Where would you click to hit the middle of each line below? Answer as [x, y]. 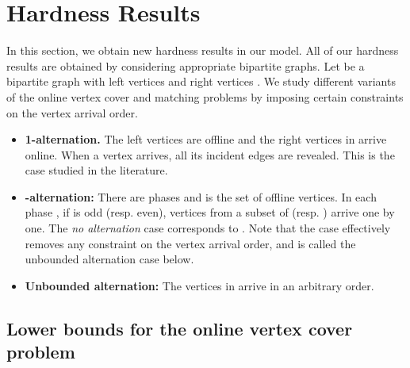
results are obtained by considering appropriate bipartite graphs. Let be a [186, 65]
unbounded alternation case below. [109, 259]
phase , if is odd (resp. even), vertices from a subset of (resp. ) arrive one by [210, 212]
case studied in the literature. [96, 170]
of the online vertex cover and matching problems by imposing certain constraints [205, 96]
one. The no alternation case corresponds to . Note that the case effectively [208, 228]
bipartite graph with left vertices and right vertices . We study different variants [201, 81]
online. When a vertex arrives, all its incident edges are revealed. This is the [210, 154]
